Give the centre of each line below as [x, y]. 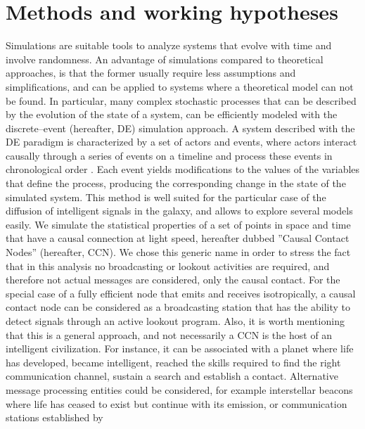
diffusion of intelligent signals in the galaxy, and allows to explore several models [179, 211]
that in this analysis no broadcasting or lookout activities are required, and [168, 265]
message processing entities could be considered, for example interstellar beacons [179, 389]
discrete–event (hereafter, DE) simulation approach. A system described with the [180, 128]
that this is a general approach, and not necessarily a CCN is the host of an [169, 334]
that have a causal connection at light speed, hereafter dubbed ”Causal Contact [178, 238]
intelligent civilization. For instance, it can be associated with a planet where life [180, 348]
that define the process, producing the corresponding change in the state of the [176, 183]
